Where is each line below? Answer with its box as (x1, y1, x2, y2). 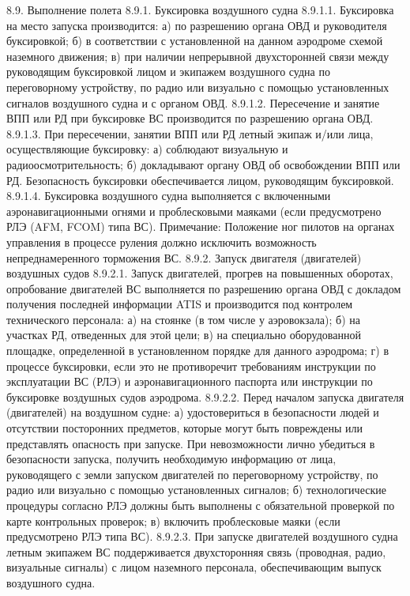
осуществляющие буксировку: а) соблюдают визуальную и (6, 141, 288, 157)
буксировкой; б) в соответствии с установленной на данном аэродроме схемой (6, 32, 383, 49)
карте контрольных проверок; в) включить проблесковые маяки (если (6, 512, 340, 529)
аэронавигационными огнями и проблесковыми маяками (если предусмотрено (6, 202, 382, 219)
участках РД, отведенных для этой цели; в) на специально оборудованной (6, 326, 361, 343)
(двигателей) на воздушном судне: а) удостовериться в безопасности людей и (6, 404, 379, 421)
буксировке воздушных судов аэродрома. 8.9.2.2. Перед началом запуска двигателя (6, 388, 404, 405)
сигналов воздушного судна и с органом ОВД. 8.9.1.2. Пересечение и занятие (6, 94, 380, 111)
